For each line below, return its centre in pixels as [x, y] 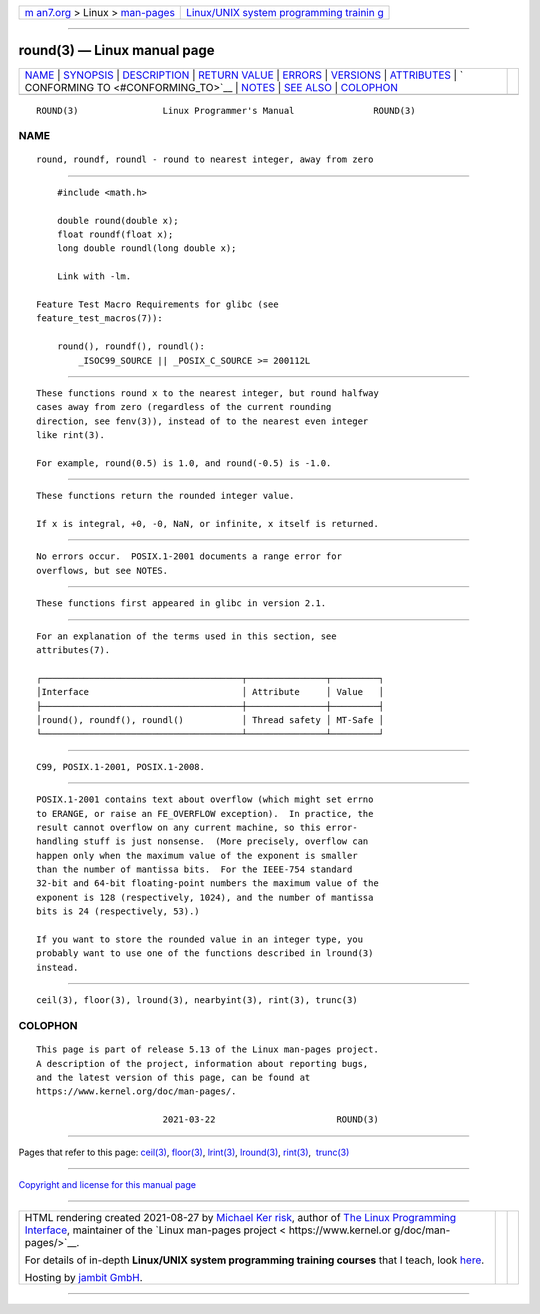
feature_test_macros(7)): [100, 318]
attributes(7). [73, 650]
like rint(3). [70, 435]
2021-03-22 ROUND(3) [270, 1119]
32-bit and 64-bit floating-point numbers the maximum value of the [207, 883]
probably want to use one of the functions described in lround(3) [205, 953]
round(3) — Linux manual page [116, 50]
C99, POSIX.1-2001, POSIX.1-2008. [120, 766]
